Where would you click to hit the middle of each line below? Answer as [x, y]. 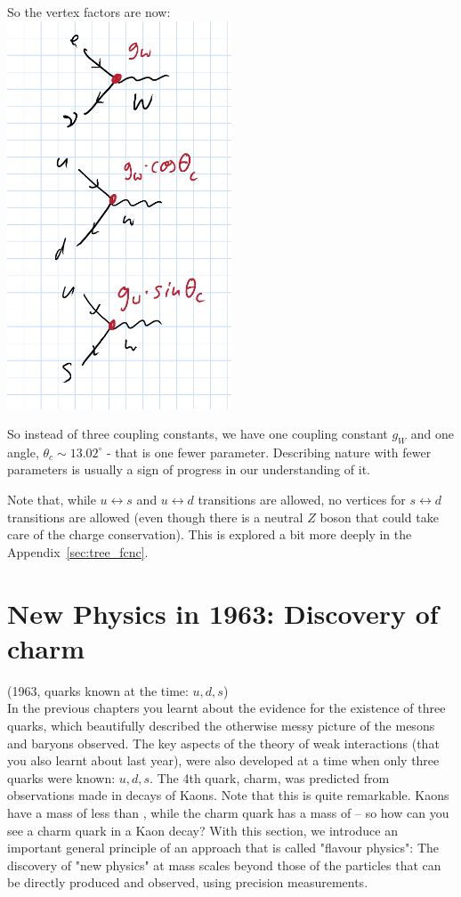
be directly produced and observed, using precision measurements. [188, 882]
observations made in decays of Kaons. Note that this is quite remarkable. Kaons [228, 795]
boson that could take [379, 517]
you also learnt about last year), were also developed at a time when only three [223, 760]
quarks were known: [61, 777]
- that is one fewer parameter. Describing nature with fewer [269, 452]
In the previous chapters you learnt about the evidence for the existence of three [226, 708]
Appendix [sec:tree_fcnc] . [78, 551]
